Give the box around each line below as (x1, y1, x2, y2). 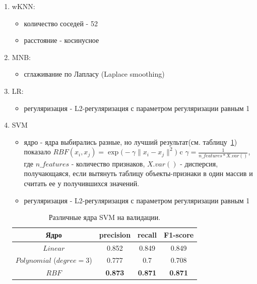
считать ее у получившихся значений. (24, 178, 140, 188)
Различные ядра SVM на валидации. (48, 212, 161, 222)
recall (138, 229, 157, 240)
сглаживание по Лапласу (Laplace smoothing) (24, 69, 165, 79)
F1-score (164, 229, 194, 240)
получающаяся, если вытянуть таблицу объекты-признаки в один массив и (24, 168, 253, 179)
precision (99, 229, 131, 240)
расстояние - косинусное (24, 35, 99, 45)
